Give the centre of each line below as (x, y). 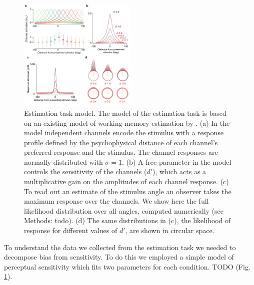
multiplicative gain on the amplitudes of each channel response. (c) (126, 181)
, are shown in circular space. (170, 230)
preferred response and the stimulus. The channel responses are (121, 152)
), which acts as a (179, 171)
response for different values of (71, 230)
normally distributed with (63, 161)
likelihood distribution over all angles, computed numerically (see (124, 210)
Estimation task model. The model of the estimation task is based (125, 113)
